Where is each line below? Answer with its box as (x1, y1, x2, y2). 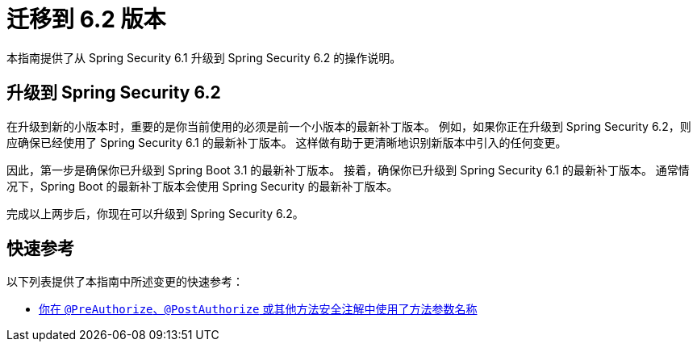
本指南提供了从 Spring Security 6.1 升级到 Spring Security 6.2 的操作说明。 (6, 50, 402, 65)
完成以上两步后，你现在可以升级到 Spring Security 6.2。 (6, 206, 304, 220)
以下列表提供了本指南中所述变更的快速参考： (6, 275, 244, 289)
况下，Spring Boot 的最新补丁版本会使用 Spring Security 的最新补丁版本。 (6, 178, 399, 193)
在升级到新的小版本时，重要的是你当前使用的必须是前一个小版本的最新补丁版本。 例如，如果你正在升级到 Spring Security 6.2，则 (6, 119, 691, 133)
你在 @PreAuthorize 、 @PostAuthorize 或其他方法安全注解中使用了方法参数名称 (39, 302, 478, 317)
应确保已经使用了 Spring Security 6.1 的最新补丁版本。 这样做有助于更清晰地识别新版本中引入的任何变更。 (6, 135, 567, 149)
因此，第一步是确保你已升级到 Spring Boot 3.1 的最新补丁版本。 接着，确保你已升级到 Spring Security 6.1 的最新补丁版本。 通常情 (6, 162, 690, 177)
